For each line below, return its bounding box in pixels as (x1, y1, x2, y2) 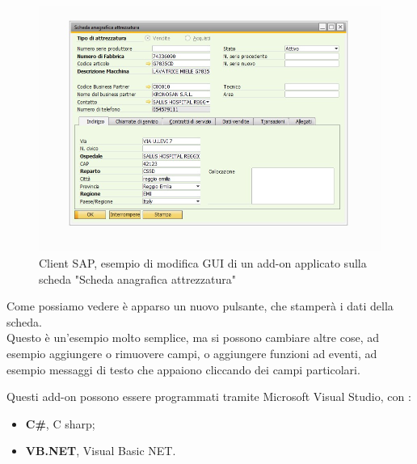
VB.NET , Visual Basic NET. (25, 442, 176, 459)
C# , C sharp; (25, 415, 95, 432)
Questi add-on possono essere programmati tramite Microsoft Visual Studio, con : (6, 388, 411, 405)
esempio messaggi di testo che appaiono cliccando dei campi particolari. (6, 361, 360, 378)
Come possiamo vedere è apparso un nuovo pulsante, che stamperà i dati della (6, 297, 394, 314)
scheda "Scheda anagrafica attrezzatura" (39, 270, 236, 287)
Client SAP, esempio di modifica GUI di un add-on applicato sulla (39, 254, 367, 271)
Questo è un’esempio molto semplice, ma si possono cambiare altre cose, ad (6, 329, 379, 346)
